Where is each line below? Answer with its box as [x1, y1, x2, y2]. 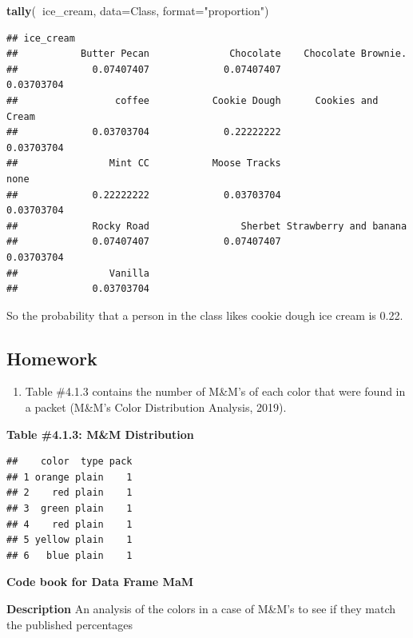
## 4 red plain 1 [6, 518, 133, 530]
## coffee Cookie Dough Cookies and [6, 94, 379, 106]
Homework [6, 345, 97, 370]
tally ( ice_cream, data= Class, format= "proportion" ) [6, 2, 269, 18]
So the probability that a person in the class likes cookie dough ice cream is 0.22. [6, 306, 403, 323]
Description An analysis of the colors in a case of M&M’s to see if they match [6, 600, 396, 617]
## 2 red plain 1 [6, 487, 133, 499]
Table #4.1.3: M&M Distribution [6, 425, 194, 442]
